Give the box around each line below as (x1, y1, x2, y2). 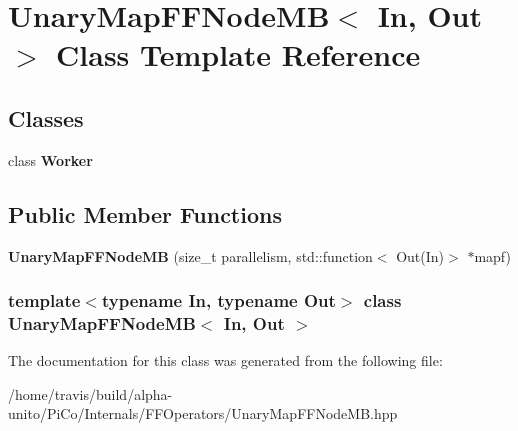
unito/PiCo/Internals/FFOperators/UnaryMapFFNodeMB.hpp (8, 403, 398, 424)
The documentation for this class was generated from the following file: (8, 350, 443, 371)
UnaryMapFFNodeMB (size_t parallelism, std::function (8, 245, 373, 266)
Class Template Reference (56, 34, 421, 75)
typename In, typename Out (101, 288, 336, 313)
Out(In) (396, 245, 445, 266)
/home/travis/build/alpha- (8, 383, 173, 404)
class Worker (8, 149, 93, 170)
